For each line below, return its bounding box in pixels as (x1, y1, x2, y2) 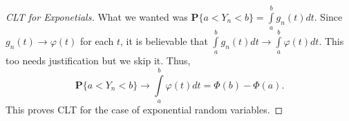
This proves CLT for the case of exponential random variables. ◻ (6, 102, 283, 117)
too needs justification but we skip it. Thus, (6, 53, 191, 68)
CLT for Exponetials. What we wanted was (6, 9, 188, 24)
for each (79, 33, 114, 48)
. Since (314, 9, 343, 24)
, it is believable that (120, 33, 208, 48)
